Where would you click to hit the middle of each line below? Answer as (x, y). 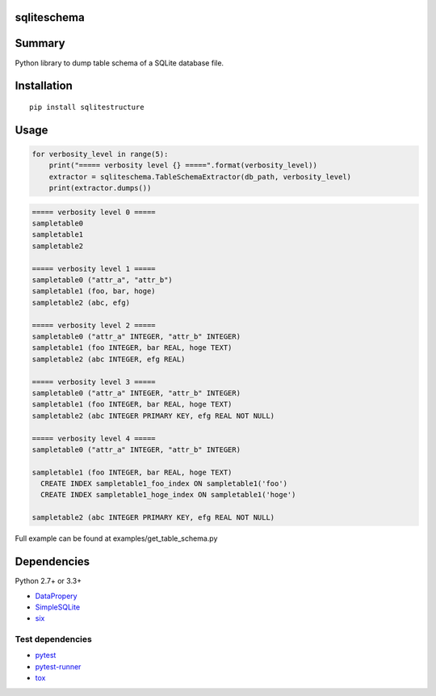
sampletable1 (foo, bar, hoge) (94, 291)
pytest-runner (58, 666)
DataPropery (56, 596)
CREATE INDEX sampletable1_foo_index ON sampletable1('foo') (164, 484)
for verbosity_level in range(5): (100, 154)
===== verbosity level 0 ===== (94, 212)
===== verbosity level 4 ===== (94, 438)
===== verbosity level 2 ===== (94, 325)
